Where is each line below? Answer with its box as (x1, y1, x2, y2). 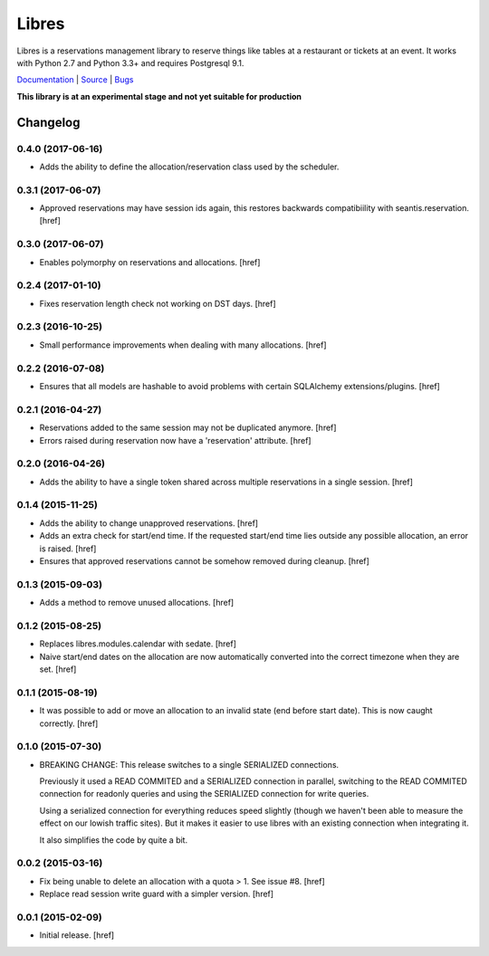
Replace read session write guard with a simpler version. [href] (39, 888, 274, 900)
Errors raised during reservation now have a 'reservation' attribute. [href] (39, 435, 312, 445)
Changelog (16, 114, 81, 130)
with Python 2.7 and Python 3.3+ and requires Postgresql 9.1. (16, 57, 244, 68)
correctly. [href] (39, 718, 99, 729)
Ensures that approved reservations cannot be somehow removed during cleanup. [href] (39, 555, 370, 566)
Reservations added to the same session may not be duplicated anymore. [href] (39, 422, 337, 434)
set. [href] (39, 664, 77, 674)
